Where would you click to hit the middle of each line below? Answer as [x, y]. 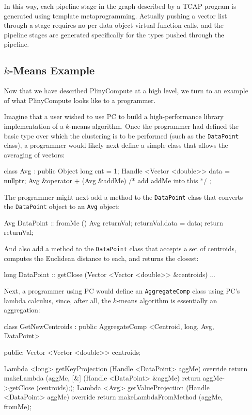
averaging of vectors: [34, 154]
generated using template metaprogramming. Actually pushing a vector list [116, 15]
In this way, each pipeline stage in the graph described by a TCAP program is [120, 6]
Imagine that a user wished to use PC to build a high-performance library [114, 116]
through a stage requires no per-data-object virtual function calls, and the [114, 25]
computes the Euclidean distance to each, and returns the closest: [101, 258]
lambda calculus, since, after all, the [57, 300]
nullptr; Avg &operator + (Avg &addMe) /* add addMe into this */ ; [108, 180]
